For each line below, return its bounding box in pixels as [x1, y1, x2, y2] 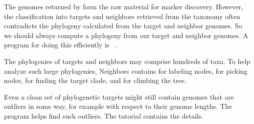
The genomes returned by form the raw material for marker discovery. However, [4, 1, 243, 11]
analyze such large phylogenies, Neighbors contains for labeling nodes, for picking [4, 65, 248, 76]
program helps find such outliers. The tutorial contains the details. [4, 110, 204, 121]
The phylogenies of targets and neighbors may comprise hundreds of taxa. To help [4, 56, 251, 66]
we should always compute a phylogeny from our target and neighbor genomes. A [4, 30, 248, 40]
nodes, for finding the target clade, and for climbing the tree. [4, 75, 186, 85]
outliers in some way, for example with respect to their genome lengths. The [4, 101, 232, 111]
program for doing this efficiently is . [4, 40, 117, 50]
